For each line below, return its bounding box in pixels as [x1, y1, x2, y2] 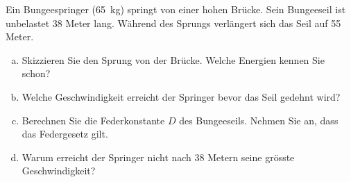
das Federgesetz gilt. [22, 126, 108, 141]
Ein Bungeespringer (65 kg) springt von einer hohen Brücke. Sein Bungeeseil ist [6, 2, 346, 16]
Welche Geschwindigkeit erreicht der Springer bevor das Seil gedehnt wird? [22, 89, 341, 104]
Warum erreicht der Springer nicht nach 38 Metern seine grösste [22, 149, 295, 164]
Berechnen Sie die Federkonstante [22, 113, 165, 127]
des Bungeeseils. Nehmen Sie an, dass [179, 113, 339, 127]
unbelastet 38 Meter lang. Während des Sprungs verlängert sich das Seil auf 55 [6, 15, 341, 30]
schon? [22, 66, 51, 81]
